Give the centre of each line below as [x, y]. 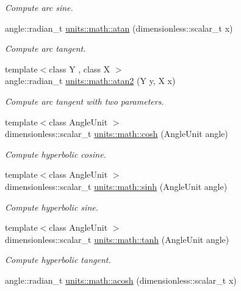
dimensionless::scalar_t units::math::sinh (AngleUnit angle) [116, 186]
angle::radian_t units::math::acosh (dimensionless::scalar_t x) [121, 280]
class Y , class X [80, 68]
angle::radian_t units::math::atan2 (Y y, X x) [90, 81]
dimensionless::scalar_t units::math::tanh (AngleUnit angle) [117, 239]
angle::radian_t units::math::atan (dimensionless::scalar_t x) [119, 28]
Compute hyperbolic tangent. [58, 260]
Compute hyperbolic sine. [52, 207]
